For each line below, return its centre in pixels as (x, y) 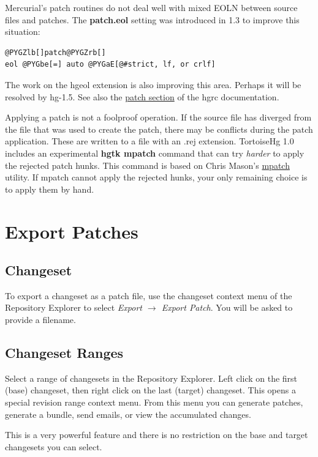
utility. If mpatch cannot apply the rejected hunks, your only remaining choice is (156, 177)
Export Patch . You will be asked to (227, 307)
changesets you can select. (54, 446)
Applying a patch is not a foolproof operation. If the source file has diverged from (158, 117)
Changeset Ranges (64, 353)
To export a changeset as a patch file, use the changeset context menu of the (149, 295)
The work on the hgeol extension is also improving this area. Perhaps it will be (153, 84)
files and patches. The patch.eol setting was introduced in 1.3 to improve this (152, 19)
